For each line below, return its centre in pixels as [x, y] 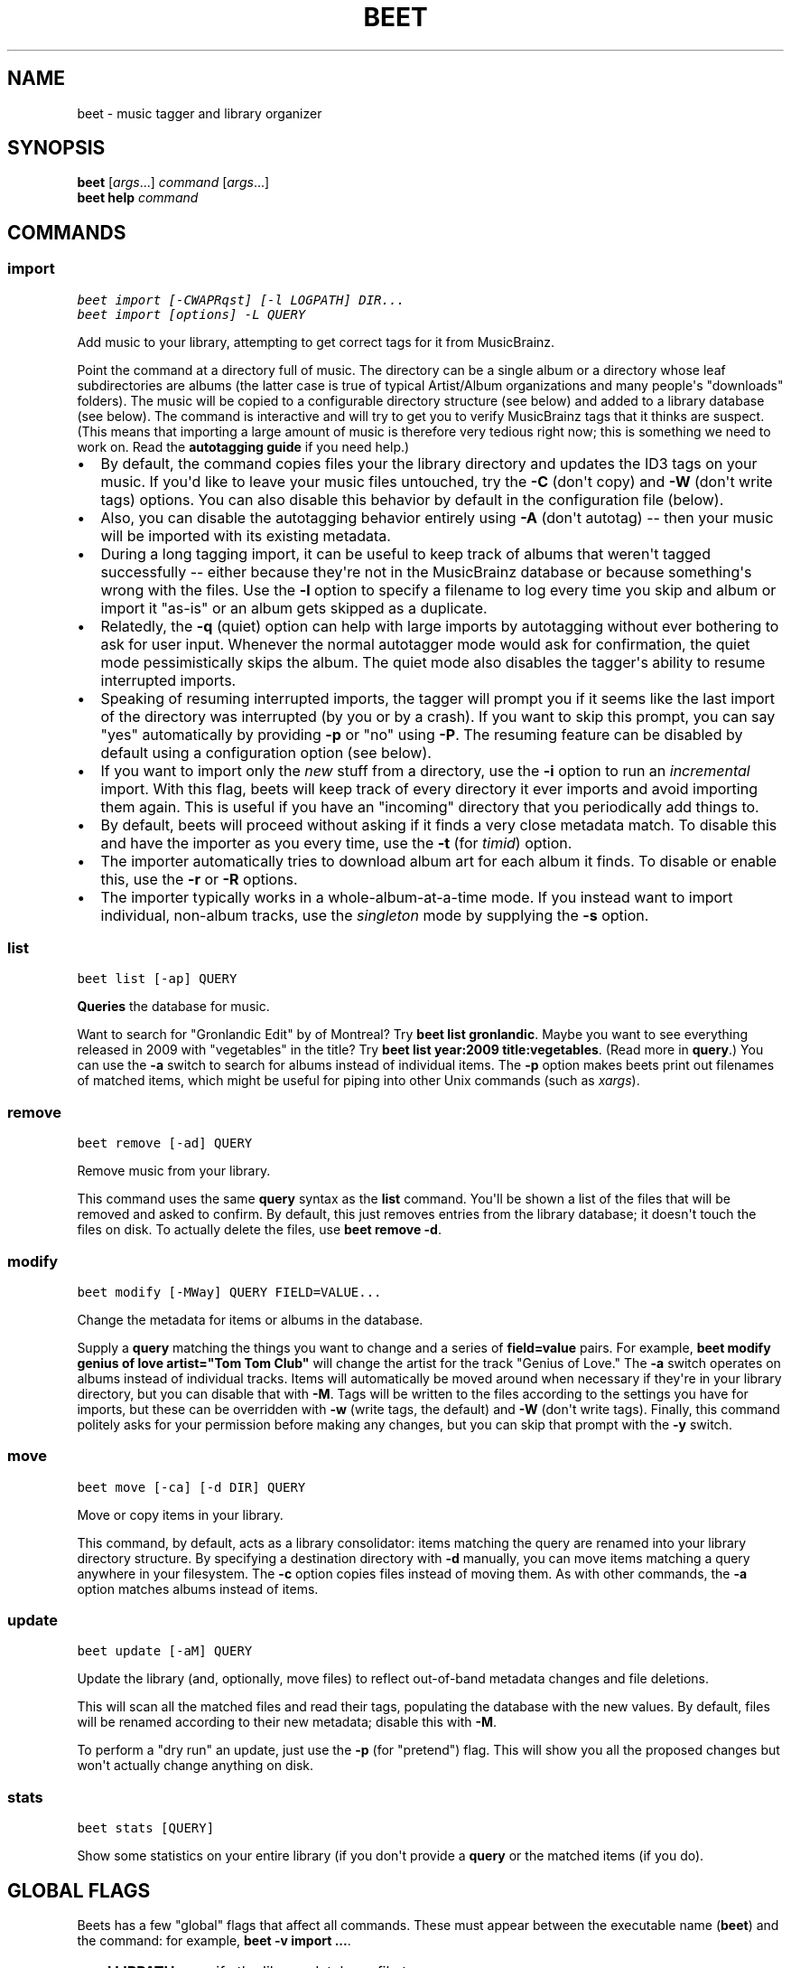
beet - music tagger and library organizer [200, 113]
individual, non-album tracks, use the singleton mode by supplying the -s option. [375, 915]
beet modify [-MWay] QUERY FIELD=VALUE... [229, 1292]
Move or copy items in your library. [180, 1514]
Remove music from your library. [174, 1171]
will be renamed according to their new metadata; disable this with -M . [287, 1722]
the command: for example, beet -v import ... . [214, 1940]
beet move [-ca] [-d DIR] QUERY [191, 1487]
